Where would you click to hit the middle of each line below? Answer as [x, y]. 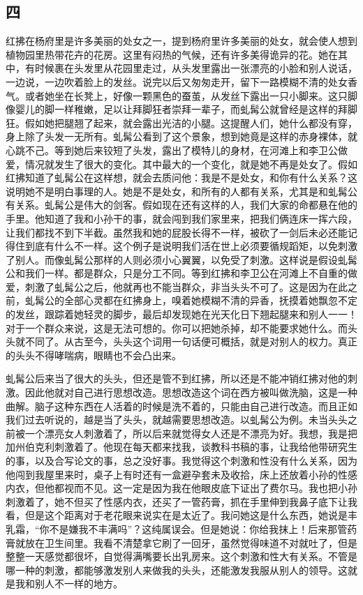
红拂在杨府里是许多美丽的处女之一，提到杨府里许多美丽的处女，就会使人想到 [181, 41]
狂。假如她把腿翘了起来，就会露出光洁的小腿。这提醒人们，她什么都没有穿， [181, 122]
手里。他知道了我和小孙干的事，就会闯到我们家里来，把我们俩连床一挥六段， [181, 218]
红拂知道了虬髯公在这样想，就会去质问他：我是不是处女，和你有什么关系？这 [181, 178]
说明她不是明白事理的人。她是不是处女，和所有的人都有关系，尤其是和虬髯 [177, 191]
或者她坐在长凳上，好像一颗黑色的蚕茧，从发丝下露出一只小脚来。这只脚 [191, 95]
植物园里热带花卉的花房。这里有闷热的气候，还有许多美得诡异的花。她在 [172, 54]
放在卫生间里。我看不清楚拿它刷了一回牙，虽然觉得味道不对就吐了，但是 [191, 542]
